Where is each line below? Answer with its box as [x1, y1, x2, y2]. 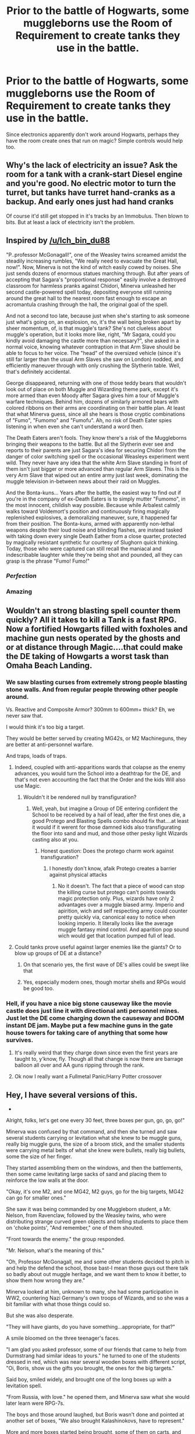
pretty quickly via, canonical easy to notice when [58, 914, 176, 921]
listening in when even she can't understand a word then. [6, 423, 144, 430]
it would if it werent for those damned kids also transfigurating [31, 823, 182, 831]
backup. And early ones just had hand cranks [6, 197, 174, 207]
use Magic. [14, 783, 42, 790]
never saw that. [6, 712, 44, 719]
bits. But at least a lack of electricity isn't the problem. [6, 218, 136, 226]
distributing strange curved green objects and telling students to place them [6, 1218, 189, 1225]
